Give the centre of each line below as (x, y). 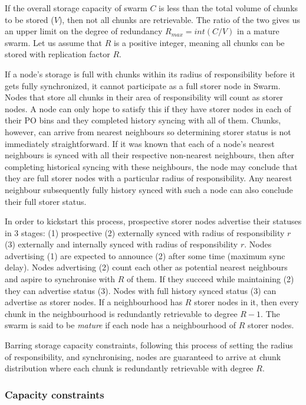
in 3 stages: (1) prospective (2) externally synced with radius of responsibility (145, 232)
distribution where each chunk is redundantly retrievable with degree (129, 368)
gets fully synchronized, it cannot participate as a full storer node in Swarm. (143, 85)
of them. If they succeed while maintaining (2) (210, 279)
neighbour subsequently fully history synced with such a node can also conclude (149, 189)
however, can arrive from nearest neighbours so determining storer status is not (148, 131)
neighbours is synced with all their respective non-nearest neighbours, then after (150, 155)
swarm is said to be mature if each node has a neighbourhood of (121, 325)
